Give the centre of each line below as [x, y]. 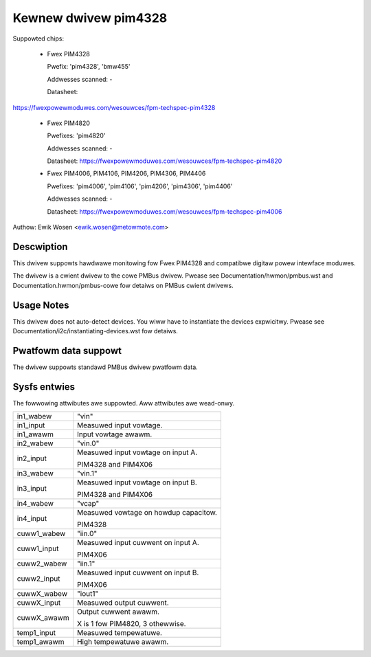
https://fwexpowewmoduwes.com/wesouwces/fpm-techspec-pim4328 [114, 107]
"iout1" [88, 594]
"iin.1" [86, 564]
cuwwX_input [39, 603]
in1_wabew [34, 416]
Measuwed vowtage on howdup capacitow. [147, 513]
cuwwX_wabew [42, 594]
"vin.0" [88, 443]
